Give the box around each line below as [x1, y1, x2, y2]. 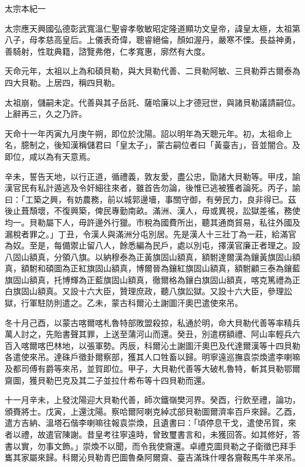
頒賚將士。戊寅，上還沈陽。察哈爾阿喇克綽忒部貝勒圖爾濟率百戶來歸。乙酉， [5, 405, 300, 417]
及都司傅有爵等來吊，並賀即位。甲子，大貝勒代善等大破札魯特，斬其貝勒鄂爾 [5, 362, 300, 375]
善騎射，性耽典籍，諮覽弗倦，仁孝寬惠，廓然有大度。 [5, 45, 210, 57]
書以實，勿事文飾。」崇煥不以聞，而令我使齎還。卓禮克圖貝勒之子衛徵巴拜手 [5, 439, 296, 452]
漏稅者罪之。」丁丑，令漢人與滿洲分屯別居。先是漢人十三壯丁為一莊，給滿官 [5, 227, 296, 240]
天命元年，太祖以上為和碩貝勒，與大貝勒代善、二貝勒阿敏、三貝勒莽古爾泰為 [5, 65, 300, 77]
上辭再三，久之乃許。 [5, 107, 87, 120]
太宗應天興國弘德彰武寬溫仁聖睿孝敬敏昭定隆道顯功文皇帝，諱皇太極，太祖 [5, 22, 292, 34]
